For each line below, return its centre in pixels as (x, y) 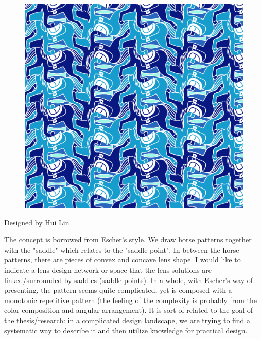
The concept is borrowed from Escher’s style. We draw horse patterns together (128, 240)
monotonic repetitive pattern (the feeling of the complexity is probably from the (131, 300)
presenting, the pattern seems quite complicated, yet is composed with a (118, 290)
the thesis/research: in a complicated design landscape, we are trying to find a (127, 320)
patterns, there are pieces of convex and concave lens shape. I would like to (123, 260)
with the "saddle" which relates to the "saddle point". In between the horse (122, 249)
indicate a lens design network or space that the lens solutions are (108, 270)
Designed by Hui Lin (37, 222)
